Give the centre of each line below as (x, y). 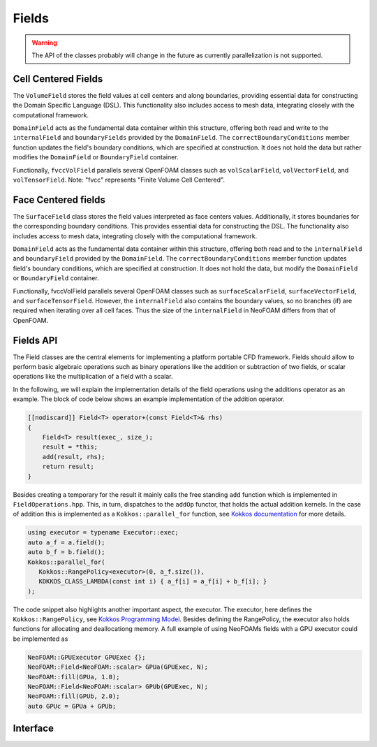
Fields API (35, 340)
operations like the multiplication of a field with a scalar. (93, 377)
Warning (44, 43)
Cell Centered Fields (58, 79)
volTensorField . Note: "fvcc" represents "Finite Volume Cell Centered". (119, 180)
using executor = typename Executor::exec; (103, 532)
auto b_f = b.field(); (66, 552)
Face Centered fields (59, 200)
